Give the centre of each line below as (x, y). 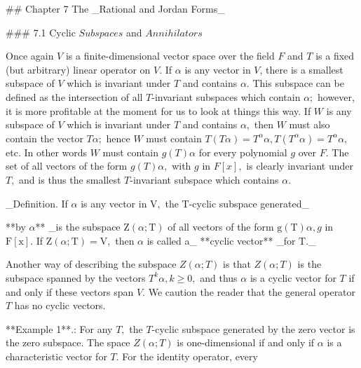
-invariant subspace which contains (204, 179)
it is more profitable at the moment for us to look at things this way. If (158, 110)
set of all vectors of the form (67, 166)
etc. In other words (47, 152)
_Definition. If (37, 203)
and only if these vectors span (70, 291)
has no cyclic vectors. (60, 305)
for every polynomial (243, 152)
